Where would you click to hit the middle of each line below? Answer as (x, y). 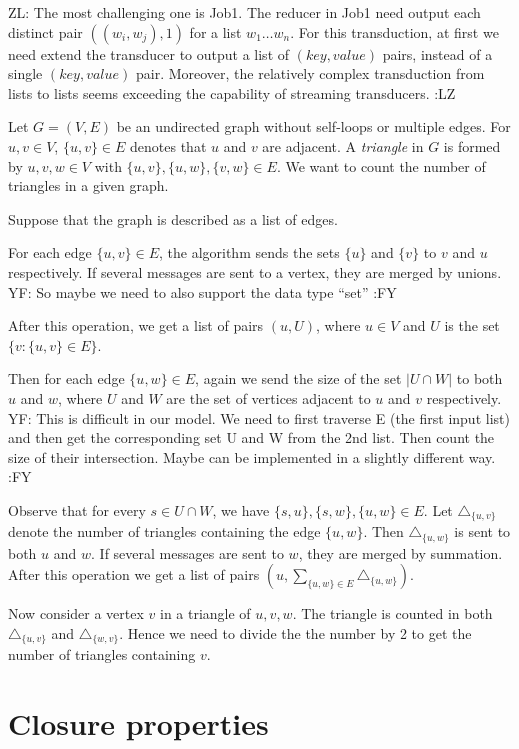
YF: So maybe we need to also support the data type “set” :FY (202, 291)
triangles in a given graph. (88, 185)
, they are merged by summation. (400, 552)
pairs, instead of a (437, 53)
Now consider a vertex (76, 613)
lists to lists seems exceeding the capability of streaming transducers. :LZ (232, 92)
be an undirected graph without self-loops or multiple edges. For (313, 126)
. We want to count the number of (381, 165)
